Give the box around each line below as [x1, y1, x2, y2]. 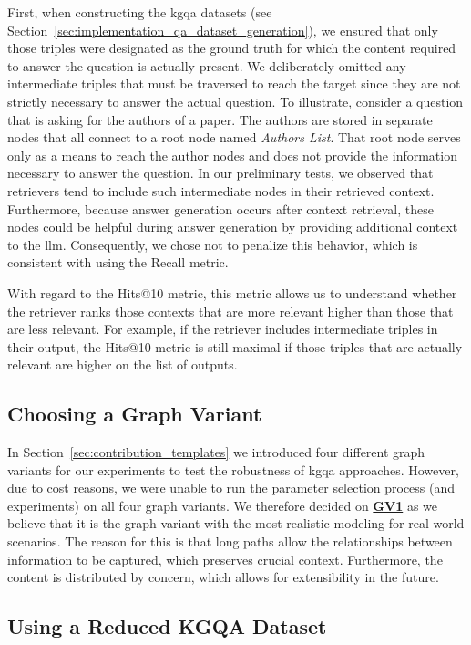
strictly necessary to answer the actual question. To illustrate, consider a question [7, 91, 464, 110]
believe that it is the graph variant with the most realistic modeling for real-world [7, 514, 465, 533]
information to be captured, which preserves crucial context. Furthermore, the [7, 549, 443, 568]
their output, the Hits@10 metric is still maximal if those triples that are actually [7, 337, 463, 356]
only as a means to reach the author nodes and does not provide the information [7, 145, 457, 164]
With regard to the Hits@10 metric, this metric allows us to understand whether [7, 283, 457, 302]
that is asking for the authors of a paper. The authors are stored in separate [7, 109, 433, 129]
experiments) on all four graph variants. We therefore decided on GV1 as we [7, 495, 438, 515]
